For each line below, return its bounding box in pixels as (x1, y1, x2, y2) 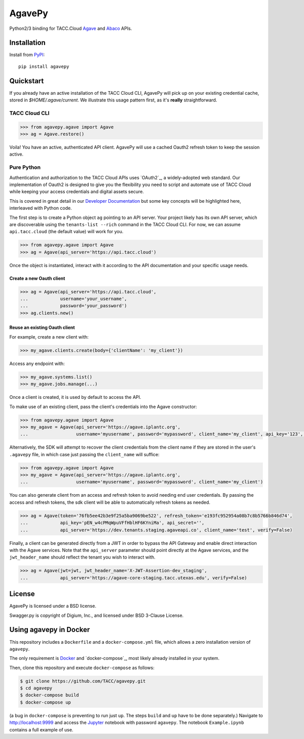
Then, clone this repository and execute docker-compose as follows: (9, 664, 155, 671)
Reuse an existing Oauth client (9, 324, 75, 330)
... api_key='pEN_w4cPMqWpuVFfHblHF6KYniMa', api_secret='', (20, 520, 205, 526)
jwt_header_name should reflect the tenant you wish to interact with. (9, 554, 156, 560)
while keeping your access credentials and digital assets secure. (9, 189, 144, 195)
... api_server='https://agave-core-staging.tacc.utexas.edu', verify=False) (20, 575, 248, 580)
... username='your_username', (20, 296, 127, 302)
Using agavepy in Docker (9, 625, 90, 634)
